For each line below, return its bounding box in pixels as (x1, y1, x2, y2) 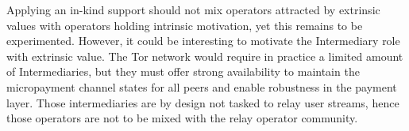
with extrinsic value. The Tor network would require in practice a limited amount (6, 47, 403, 64)
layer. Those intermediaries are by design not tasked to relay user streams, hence (6, 94, 399, 110)
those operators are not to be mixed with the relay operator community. (6, 110, 358, 126)
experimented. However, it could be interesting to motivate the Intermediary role (6, 32, 400, 49)
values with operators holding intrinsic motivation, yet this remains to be (6, 17, 363, 33)
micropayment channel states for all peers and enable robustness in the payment (6, 78, 397, 95)
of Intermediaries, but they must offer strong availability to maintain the (6, 63, 360, 80)
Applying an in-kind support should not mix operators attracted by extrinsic (6, 2, 380, 17)
